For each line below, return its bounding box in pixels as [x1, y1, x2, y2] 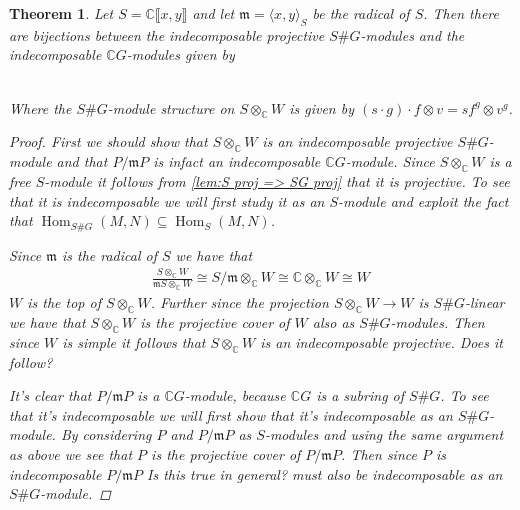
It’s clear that [9, 385, 92, 406]
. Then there [423, 3, 499, 23]
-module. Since [345, 151, 435, 172]
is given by [289, 97, 354, 118]
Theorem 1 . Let [9, 3, 114, 23]
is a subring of [316, 385, 405, 406]
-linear [464, 292, 505, 313]
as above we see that [9, 444, 133, 465]
